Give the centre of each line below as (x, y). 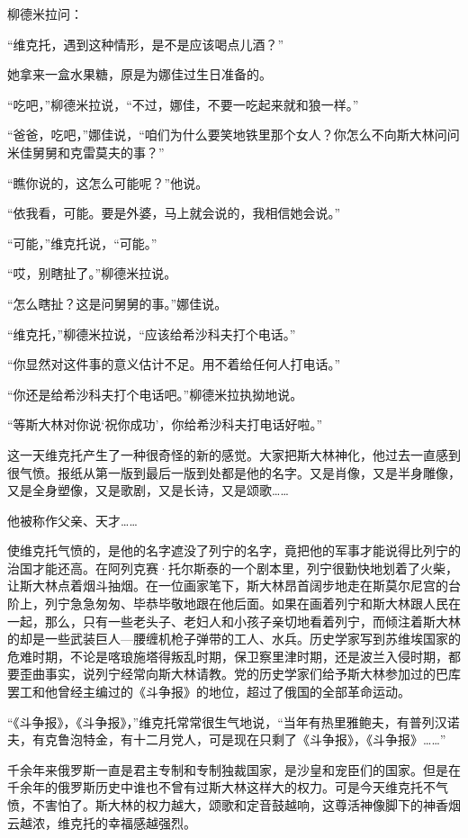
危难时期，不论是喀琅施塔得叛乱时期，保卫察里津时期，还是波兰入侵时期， (228, 656)
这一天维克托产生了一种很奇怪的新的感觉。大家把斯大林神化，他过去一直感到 (234, 454)
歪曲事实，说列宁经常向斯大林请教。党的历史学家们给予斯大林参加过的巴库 (240, 674)
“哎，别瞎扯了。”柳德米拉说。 (92, 273)
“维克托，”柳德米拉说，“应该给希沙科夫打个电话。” (152, 333)
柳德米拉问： (45, 14)
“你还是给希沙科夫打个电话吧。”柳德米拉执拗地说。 (155, 394)
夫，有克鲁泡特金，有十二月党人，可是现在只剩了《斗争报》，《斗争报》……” (227, 739)
